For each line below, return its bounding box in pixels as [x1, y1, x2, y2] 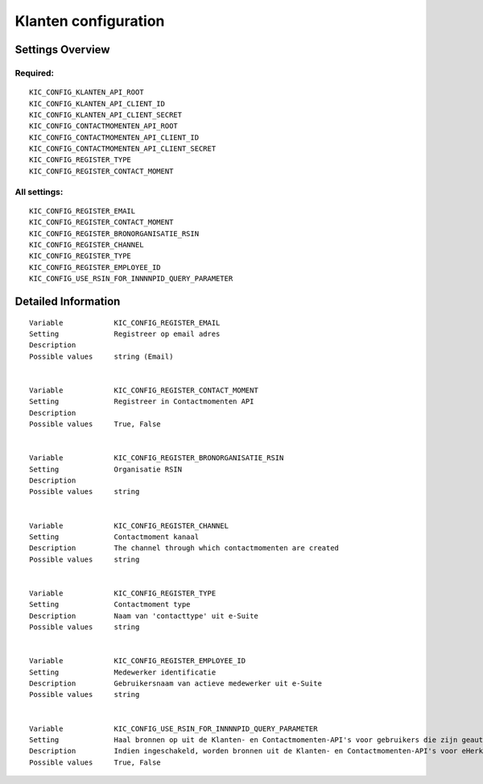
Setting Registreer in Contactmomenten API [29, 397, 254, 406]
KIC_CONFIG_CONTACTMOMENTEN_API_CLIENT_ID [29, 133, 200, 142]
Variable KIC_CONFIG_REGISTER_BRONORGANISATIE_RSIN [29, 454, 284, 463]
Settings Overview [14, 43, 110, 56]
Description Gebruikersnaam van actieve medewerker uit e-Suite [29, 679, 322, 688]
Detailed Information [14, 294, 121, 308]
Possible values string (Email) [29, 351, 174, 361]
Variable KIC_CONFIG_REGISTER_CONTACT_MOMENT [29, 385, 259, 395]
